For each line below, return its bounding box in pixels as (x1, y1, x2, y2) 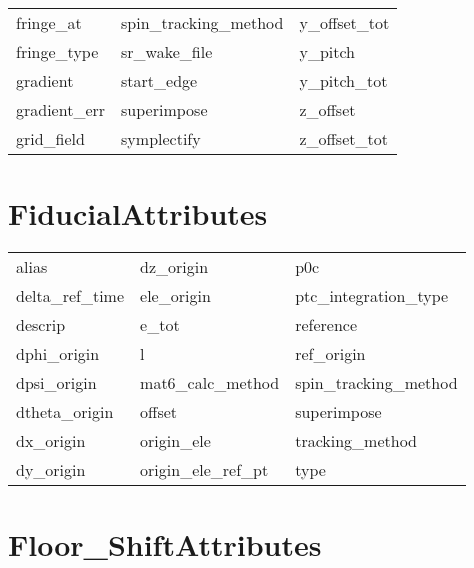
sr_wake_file (121, 40, 213, 63)
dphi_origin (16, 342, 100, 366)
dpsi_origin (16, 371, 97, 395)
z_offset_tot (299, 127, 388, 150)
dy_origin (16, 458, 86, 482)
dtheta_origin (16, 400, 114, 424)
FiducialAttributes (8, 193, 268, 234)
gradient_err (16, 98, 106, 121)
